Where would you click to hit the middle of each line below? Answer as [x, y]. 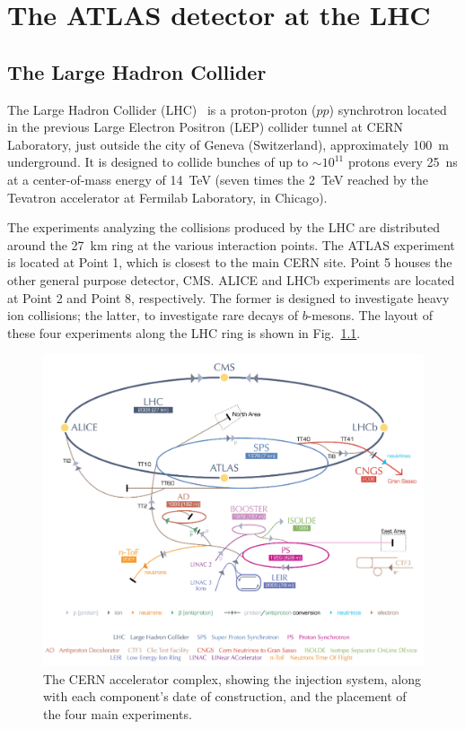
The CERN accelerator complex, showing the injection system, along [232, 678]
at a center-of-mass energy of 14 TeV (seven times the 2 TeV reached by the [218, 179]
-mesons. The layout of [370, 315]
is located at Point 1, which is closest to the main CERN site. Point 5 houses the [230, 262]
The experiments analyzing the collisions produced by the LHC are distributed [224, 227]
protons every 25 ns [403, 162]
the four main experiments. [118, 713]
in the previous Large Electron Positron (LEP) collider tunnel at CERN [205, 127]
